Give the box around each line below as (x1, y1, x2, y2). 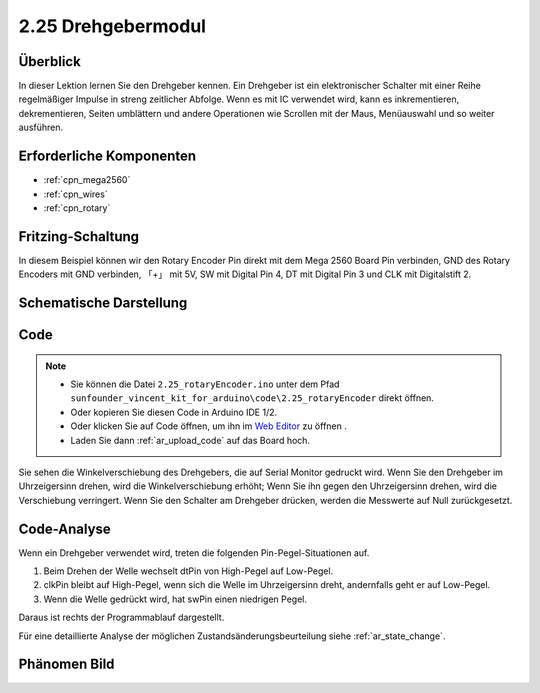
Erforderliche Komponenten (18, 148, 197, 165)
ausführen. (18, 121, 64, 134)
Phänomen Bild (18, 656, 115, 673)
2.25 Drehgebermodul (18, 15, 207, 37)
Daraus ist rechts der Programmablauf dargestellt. (18, 611, 225, 624)
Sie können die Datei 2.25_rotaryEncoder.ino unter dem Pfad (70, 378, 340, 390)
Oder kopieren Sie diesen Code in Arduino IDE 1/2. (70, 406, 278, 418)
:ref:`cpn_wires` (43, 188, 109, 200)
